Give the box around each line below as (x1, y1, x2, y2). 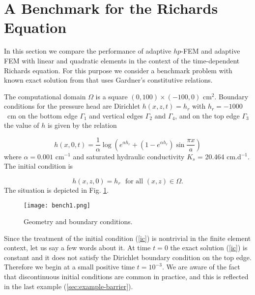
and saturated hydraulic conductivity (73, 151, 185, 161)
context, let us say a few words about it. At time (4, 242, 151, 253)
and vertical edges (89, 110, 143, 120)
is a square (95, 91, 128, 101)
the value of (4, 120, 39, 130)
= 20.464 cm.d (198, 151, 241, 161)
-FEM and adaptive (181, 46, 240, 56)
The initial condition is (4, 161, 73, 171)
